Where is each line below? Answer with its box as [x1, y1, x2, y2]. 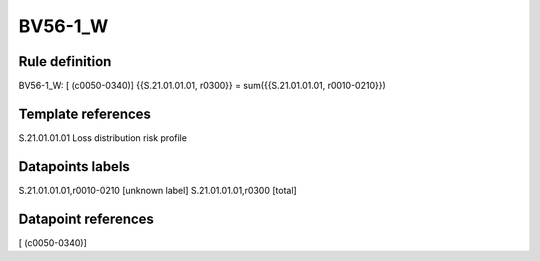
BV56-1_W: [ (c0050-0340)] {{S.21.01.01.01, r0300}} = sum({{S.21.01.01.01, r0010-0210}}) [18, 80, 387, 92]
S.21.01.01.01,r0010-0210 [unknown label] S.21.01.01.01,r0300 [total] [18, 184, 297, 196]
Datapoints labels [18, 158, 130, 175]
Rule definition [18, 53, 112, 70]
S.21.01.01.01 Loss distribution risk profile [18, 131, 187, 144]
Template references [18, 105, 152, 122]
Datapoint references [18, 210, 155, 227]
